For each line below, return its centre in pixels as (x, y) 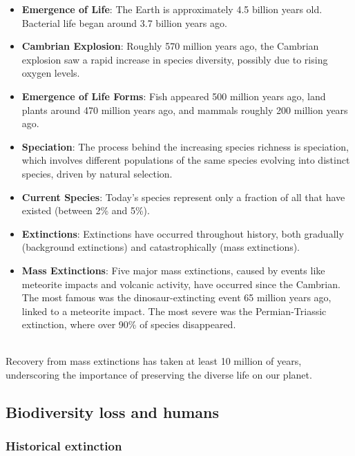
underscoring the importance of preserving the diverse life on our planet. (159, 375)
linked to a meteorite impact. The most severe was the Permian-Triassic (174, 311)
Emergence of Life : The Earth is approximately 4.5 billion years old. (172, 9)
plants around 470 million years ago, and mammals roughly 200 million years (185, 110)
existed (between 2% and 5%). (86, 210)
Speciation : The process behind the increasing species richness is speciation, (185, 146)
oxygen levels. (51, 73)
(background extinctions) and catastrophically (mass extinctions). (161, 247)
